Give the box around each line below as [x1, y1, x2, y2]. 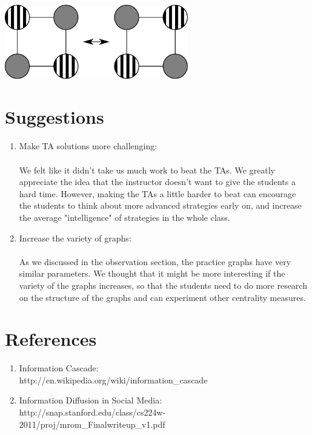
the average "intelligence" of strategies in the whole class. [19, 211, 230, 223]
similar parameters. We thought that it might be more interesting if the [19, 267, 285, 280]
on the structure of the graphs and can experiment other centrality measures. [19, 291, 306, 303]
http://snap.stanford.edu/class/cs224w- [19, 406, 166, 418]
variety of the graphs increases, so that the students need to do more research [19, 278, 307, 291]
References [5, 326, 97, 351]
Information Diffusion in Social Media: [19, 394, 162, 406]
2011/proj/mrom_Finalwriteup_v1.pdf [19, 417, 165, 430]
